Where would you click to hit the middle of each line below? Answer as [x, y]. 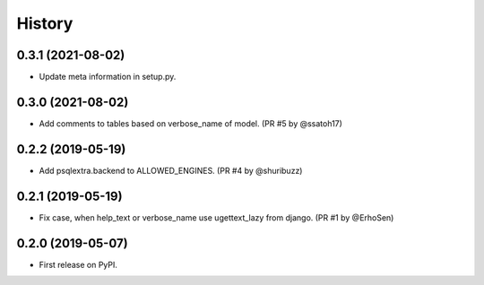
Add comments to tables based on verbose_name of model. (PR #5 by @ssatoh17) [190, 123]
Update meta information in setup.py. [108, 77]
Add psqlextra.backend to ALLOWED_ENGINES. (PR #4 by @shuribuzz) [171, 170]
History [45, 23]
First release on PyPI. [78, 264]
